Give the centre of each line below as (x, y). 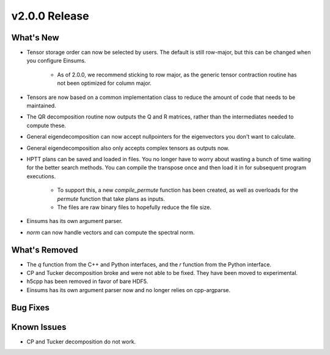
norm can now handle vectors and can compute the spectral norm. (111, 232)
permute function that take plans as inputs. (111, 199)
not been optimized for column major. (105, 83)
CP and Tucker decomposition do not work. (81, 342)
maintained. (41, 106)
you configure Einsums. (56, 60)
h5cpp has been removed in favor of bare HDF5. (87, 282)
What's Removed (45, 250)
